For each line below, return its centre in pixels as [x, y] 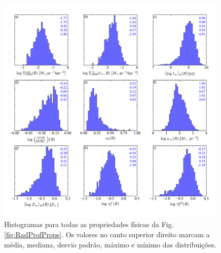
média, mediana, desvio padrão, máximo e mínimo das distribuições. [110, 244]
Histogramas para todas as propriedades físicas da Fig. [89, 224]
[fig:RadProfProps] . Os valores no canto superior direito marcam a [107, 234]
